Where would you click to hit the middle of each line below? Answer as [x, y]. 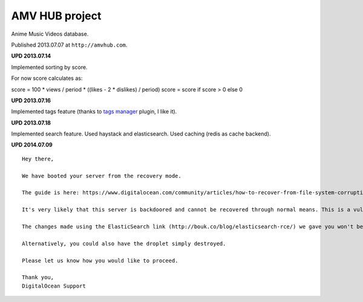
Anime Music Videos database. [50, 34]
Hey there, [38, 159]
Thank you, [38, 277]
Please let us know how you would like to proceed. [100, 261]
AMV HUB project [56, 16]
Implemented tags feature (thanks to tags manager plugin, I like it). [94, 111]
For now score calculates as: [47, 78]
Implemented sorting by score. [49, 67]
